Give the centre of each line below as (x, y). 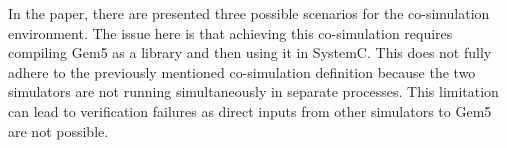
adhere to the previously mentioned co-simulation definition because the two (242, 71)
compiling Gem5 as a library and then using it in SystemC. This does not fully (250, 52)
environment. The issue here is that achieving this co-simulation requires (230, 32)
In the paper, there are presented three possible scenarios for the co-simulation (249, 13)
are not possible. (58, 130)
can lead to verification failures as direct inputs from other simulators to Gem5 (250, 110)
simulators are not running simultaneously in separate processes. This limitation (253, 91)
